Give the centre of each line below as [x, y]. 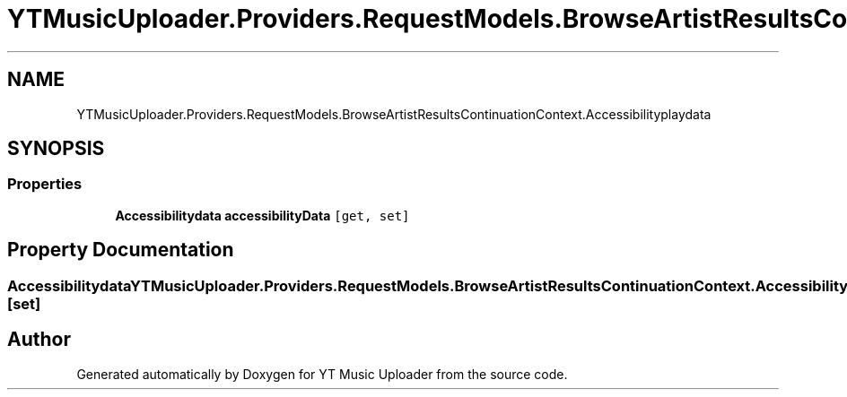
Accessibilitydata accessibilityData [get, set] [262, 215]
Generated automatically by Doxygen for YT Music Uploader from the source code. [322, 374]
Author [39, 340]
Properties [45, 184]
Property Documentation [121, 250]
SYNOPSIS [56, 149]
